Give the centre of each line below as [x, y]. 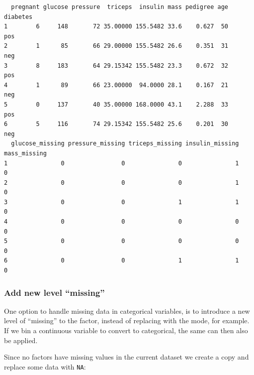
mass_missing [25, 153]
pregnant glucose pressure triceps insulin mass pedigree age [120, 7]
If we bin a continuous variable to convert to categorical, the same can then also [126, 330]
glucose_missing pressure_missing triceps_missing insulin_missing [125, 144]
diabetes [18, 17]
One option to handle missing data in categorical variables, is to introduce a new [127, 311]
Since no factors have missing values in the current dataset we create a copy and [127, 357]
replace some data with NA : [45, 366]
